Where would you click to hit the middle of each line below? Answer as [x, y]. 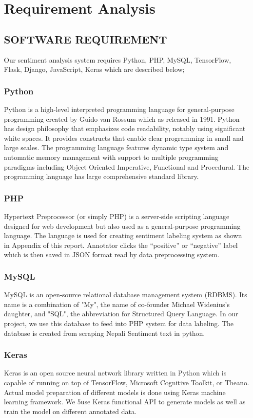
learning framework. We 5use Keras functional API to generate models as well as [125, 402]
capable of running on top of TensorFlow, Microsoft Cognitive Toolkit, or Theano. [127, 382]
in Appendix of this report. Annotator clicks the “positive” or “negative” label [121, 245]
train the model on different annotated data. [70, 411]
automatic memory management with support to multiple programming [111, 157]
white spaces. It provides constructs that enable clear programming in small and [124, 138]
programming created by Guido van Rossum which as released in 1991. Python [122, 119]
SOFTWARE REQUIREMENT [86, 39]
